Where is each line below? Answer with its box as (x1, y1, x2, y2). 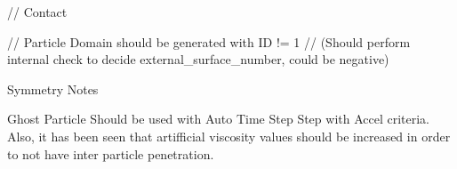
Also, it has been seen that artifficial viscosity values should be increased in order (7, 126, 451, 145)
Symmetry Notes (7, 79, 99, 98)
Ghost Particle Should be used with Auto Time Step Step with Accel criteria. (7, 109, 430, 128)
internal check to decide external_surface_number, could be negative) (7, 50, 389, 68)
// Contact (7, 3, 68, 20)
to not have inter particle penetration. (7, 144, 214, 163)
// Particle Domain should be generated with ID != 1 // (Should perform (7, 32, 411, 51)
